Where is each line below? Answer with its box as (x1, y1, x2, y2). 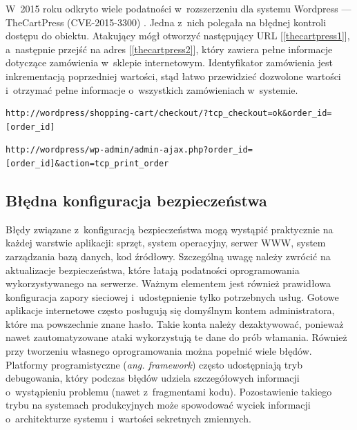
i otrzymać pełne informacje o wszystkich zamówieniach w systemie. (6, 82, 298, 97)
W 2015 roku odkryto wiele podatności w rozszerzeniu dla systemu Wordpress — (6, 1, 351, 15)
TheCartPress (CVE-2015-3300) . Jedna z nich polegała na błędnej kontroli (6, 14, 327, 29)
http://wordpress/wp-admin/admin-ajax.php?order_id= (6, 145, 253, 155)
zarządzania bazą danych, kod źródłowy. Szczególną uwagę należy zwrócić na (6, 248, 331, 263)
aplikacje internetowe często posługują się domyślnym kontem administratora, (6, 303, 335, 317)
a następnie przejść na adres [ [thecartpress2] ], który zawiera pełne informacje (6, 41, 333, 56)
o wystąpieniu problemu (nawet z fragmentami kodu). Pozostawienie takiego (6, 384, 332, 398)
